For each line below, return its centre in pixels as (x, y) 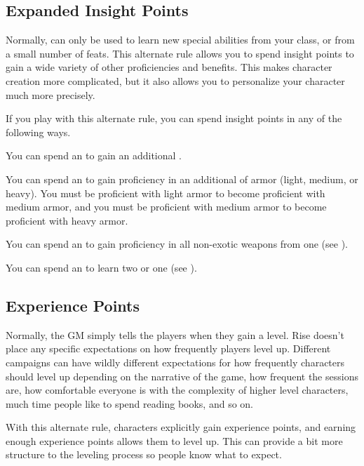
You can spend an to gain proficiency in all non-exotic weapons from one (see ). (177, 244)
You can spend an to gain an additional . (94, 155)
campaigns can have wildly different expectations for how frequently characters (175, 362)
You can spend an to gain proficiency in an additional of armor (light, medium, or (182, 179)
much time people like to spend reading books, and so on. (129, 403)
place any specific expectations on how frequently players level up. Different (168, 348)
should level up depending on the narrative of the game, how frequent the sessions (182, 376)
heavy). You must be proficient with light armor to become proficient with (166, 193)
